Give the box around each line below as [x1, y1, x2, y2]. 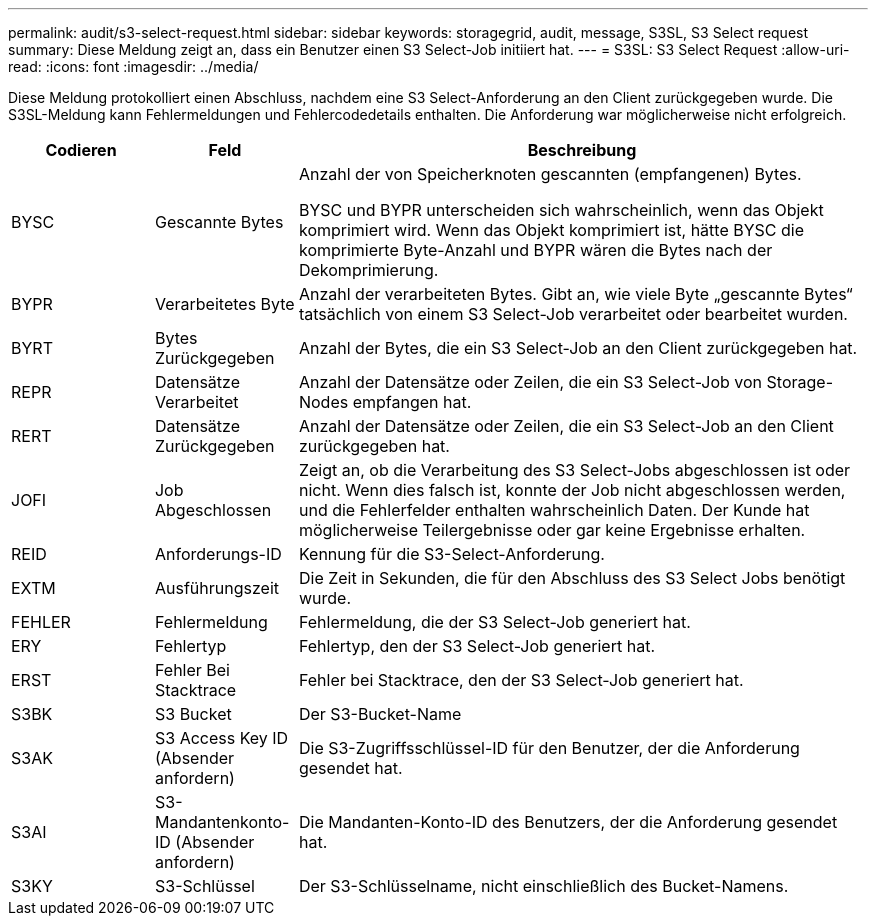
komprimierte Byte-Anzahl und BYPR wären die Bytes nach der [298, 240, 773, 260]
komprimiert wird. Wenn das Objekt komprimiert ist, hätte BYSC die [298, 220, 805, 240]
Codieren [45, 140, 117, 160]
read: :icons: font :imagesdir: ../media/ [8, 58, 259, 75]
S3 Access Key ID [154, 728, 289, 748]
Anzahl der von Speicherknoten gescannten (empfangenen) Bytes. [298, 164, 802, 184]
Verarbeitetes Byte [154, 294, 295, 314]
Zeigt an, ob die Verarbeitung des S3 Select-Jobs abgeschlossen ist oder [298, 460, 851, 480]
